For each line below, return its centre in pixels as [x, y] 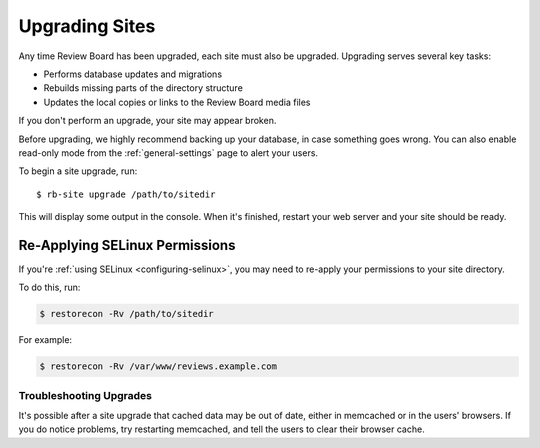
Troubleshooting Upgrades [85, 395]
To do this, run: [49, 287]
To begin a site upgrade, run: [78, 171]
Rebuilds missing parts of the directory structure [143, 88]
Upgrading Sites [87, 26]
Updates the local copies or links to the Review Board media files [177, 102]
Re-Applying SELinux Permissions [127, 245]
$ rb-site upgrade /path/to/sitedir [126, 194]
